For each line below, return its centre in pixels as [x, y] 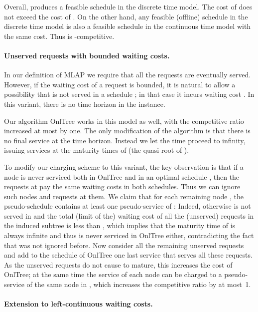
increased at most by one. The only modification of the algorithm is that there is [127, 131]
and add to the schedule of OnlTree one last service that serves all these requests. [128, 255]
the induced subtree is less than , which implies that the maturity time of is [120, 225]
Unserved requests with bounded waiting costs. [87, 55]
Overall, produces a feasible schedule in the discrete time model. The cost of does [128, 6]
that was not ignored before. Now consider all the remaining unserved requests [124, 245]
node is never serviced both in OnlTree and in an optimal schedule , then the [122, 176]
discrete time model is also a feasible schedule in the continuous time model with [128, 26]
